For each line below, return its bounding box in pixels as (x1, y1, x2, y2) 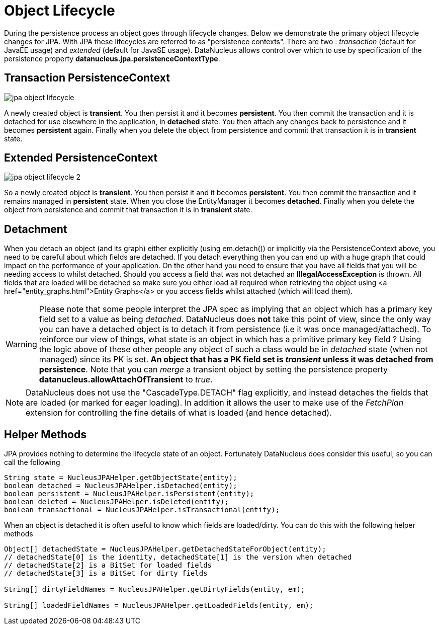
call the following (4, 458, 60, 467)
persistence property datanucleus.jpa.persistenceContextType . (4, 54, 220, 63)
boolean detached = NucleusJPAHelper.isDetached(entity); (4, 482, 237, 490)
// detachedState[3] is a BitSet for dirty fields (4, 569, 208, 578)
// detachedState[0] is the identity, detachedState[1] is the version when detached (4, 553, 352, 562)
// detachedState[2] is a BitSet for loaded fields (4, 561, 212, 570)
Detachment (4, 222, 67, 235)
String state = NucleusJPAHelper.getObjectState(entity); (4, 474, 237, 482)
